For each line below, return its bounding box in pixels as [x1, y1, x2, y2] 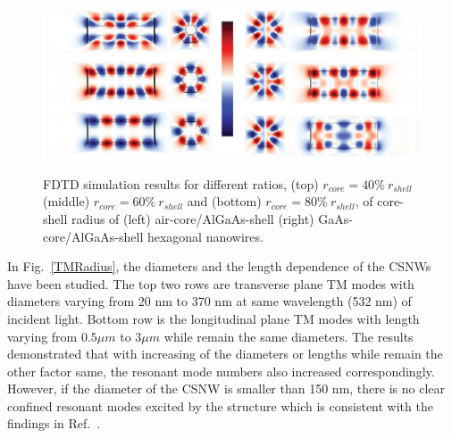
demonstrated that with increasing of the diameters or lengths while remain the [7, 344, 443, 363]
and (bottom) [187, 192, 262, 211]
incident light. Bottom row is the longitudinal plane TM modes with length [7, 309, 420, 327]
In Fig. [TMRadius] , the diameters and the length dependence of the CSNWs [7, 257, 431, 276]
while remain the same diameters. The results [163, 326, 414, 345]
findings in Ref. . [7, 414, 101, 433]
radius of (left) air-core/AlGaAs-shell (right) [71, 209, 314, 227]
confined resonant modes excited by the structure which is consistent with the [7, 396, 433, 415]
